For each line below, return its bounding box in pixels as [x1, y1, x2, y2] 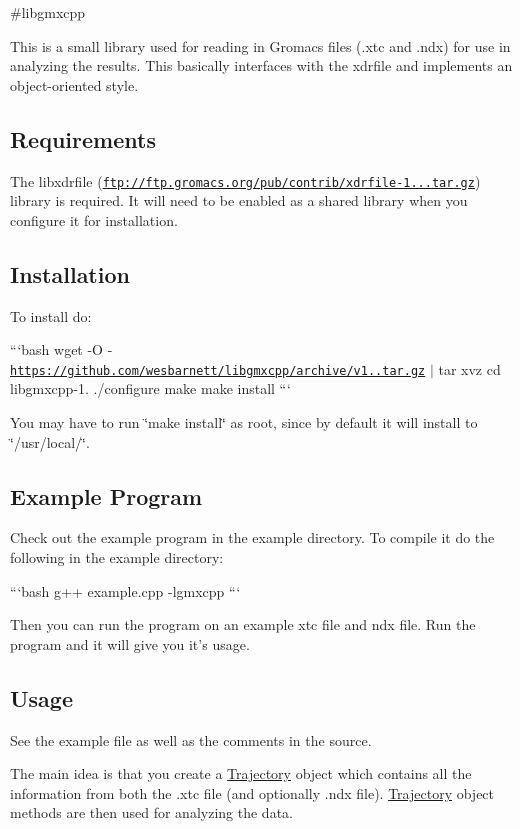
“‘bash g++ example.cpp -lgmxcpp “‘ [10, 580, 241, 601]
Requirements [10, 123, 156, 154]
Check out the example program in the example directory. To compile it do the [10, 527, 495, 548]
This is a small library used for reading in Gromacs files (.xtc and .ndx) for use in [10, 35, 511, 56]
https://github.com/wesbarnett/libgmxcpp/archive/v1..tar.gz [10, 363, 426, 378]
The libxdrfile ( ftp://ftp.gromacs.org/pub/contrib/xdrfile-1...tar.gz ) [10, 170, 481, 191]
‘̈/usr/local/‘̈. [10, 431, 90, 452]
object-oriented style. [10, 74, 139, 95]
